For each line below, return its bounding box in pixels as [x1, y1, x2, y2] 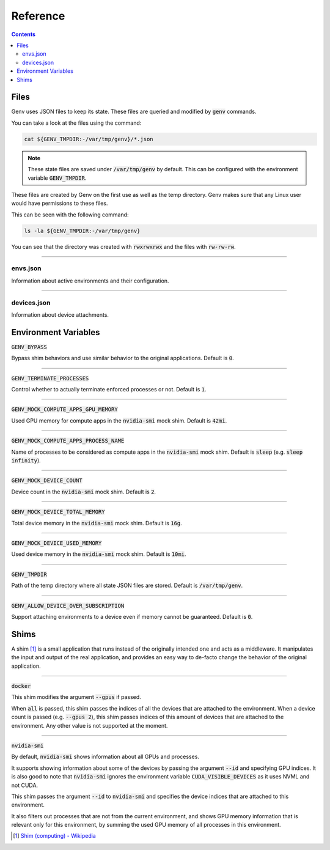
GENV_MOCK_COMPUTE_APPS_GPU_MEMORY [11, 406, 119, 413]
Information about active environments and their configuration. [11, 277, 169, 284]
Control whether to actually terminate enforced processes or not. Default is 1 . [11, 386, 207, 393]
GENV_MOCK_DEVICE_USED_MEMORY [11, 539, 102, 547]
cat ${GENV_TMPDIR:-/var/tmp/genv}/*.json [24, 135, 153, 142]
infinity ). [11, 457, 41, 464]
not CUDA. [11, 782, 38, 789]
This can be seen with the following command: [11, 211, 129, 218]
